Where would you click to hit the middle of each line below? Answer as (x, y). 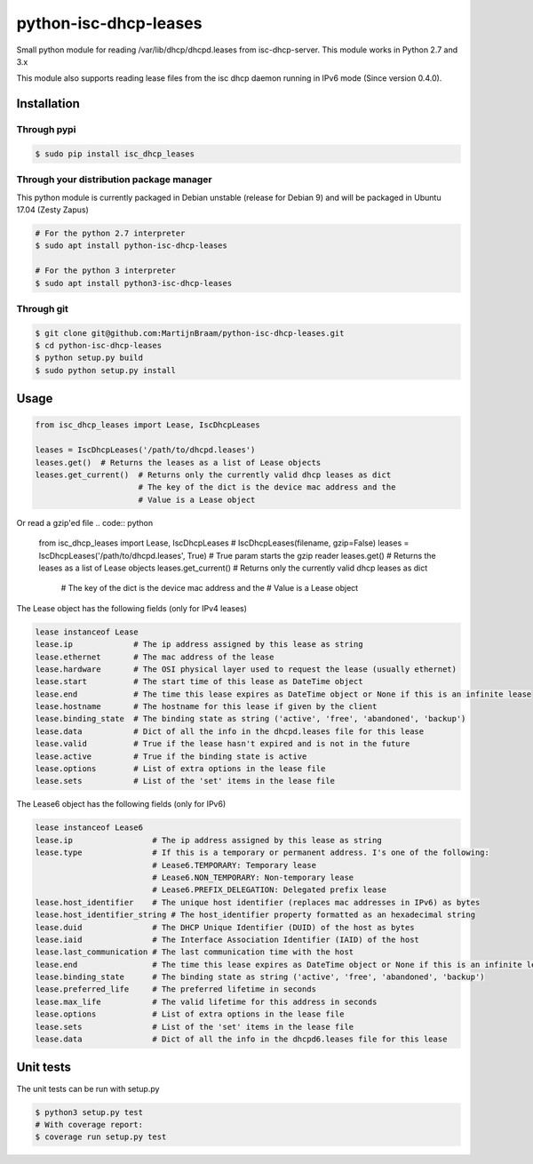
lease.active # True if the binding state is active (171, 756)
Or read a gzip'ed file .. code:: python (85, 522)
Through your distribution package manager (114, 179)
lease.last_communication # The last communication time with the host (195, 952)
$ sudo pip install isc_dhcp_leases (115, 154)
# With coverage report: (89, 1124)
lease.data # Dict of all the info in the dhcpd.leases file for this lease (230, 731)
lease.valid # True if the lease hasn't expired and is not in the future (223, 744)
